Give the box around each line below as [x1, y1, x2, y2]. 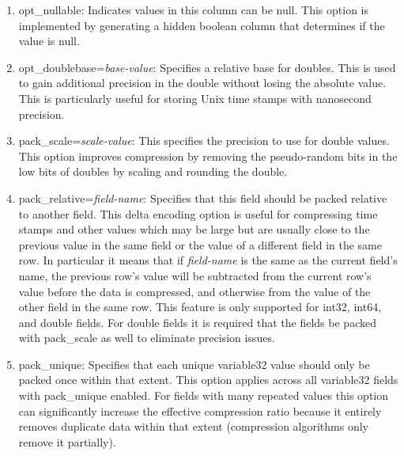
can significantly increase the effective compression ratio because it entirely [18, 402, 382, 419]
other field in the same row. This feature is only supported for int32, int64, [18, 298, 382, 315]
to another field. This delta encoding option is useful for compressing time [18, 205, 378, 222]
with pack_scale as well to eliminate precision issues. [18, 329, 275, 346]
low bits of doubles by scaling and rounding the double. [18, 163, 288, 180]
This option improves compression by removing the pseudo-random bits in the [18, 147, 398, 164]
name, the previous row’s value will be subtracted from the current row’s [18, 267, 372, 283]
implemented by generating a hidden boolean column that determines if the [18, 17, 385, 33]
